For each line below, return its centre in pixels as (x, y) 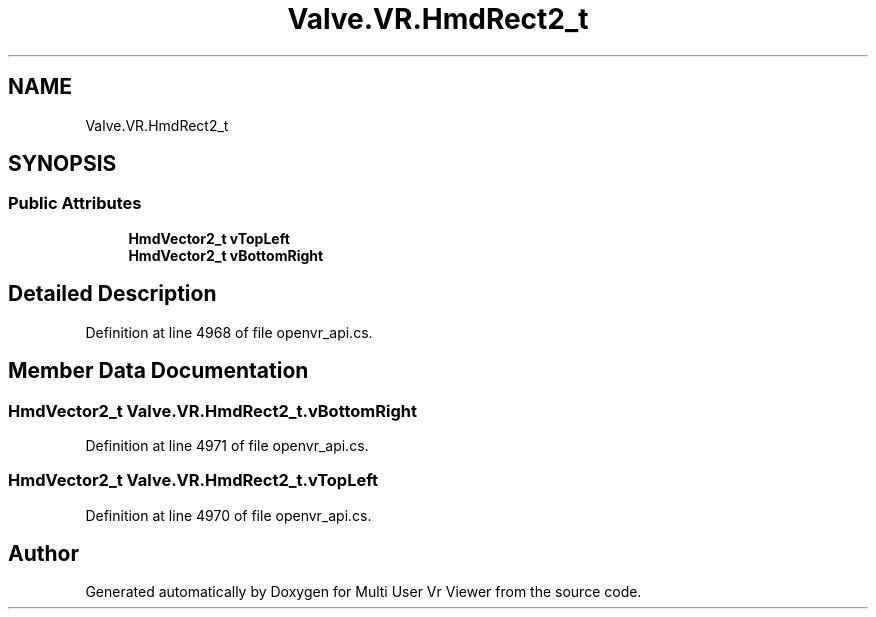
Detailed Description (112, 294)
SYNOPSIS (62, 164)
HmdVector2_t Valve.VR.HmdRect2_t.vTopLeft (193, 480)
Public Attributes (75, 203)
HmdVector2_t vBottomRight (226, 255)
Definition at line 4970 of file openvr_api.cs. (228, 515)
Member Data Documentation (158, 371)
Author (43, 554)
